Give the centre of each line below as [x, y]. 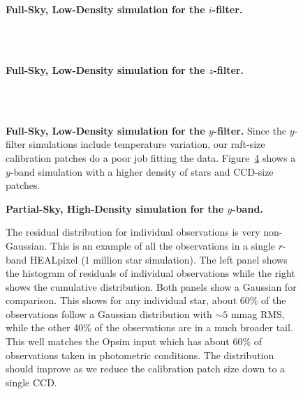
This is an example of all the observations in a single [163, 245]
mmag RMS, [258, 313]
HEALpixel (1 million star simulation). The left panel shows [159, 259]
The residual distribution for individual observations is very [133, 232]
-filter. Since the [250, 130]
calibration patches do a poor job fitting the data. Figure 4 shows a [151, 157]
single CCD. [31, 382]
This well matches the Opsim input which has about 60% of [134, 341]
